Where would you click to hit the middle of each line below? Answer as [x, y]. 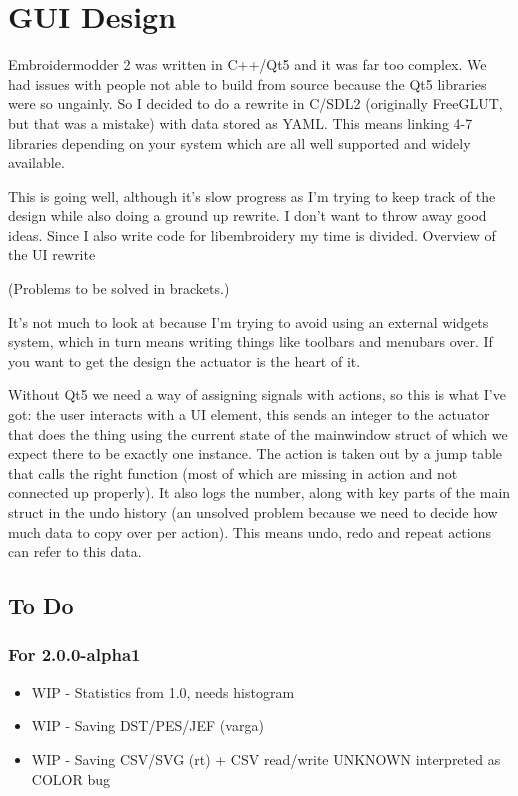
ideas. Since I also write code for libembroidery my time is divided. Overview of [252, 234]
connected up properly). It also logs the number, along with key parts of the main [259, 492]
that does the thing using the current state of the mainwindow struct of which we [258, 433]
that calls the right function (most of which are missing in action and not [233, 472]
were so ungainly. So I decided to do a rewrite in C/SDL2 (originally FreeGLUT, [255, 103]
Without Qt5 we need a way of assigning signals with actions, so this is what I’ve [257, 394]
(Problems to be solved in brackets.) [119, 288]
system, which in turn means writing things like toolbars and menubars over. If [250, 341]
